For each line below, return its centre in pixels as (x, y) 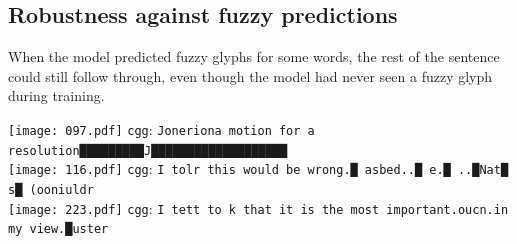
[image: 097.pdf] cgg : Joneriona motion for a (161, 128)
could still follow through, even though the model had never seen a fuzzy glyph (250, 75)
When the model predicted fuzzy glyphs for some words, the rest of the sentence (254, 56)
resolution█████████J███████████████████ (148, 150)
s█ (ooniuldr (51, 189)
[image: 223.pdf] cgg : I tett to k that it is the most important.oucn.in (258, 207)
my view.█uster (58, 229)
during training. (56, 95)
